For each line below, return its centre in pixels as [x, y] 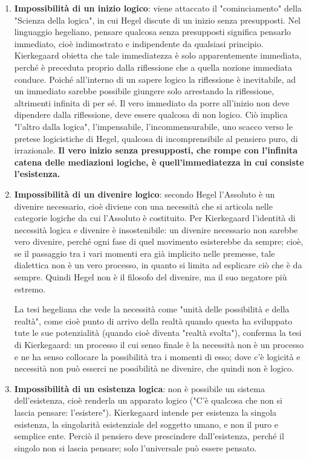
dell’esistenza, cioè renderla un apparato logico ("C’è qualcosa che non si [148, 400]
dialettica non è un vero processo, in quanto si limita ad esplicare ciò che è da [158, 265]
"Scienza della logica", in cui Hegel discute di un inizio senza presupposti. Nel [157, 20]
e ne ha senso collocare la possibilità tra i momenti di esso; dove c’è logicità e [157, 356]
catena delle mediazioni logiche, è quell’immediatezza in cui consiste [159, 162]
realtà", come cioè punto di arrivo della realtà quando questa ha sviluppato [153, 321]
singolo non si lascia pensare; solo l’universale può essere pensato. [135, 447]
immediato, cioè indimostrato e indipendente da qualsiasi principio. [139, 43]
